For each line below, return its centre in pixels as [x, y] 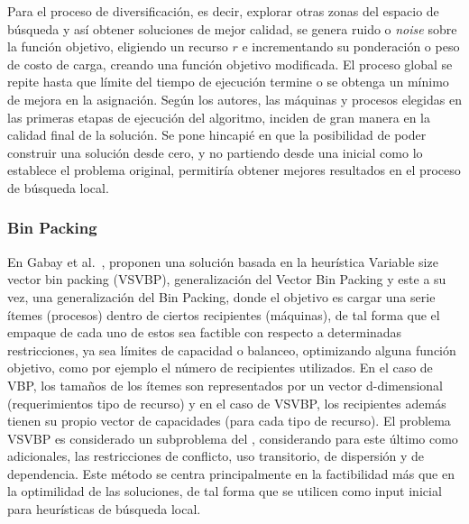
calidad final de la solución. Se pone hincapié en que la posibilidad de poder [217, 135]
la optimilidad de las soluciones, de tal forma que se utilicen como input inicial [225, 491]
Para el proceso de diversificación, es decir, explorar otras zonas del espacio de [223, 11]
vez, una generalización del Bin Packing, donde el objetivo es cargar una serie [221, 296]
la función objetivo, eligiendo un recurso [118, 46]
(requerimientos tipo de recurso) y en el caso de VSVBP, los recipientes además [227, 403]
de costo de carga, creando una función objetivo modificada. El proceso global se [230, 64]
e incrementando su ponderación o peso [351, 46]
